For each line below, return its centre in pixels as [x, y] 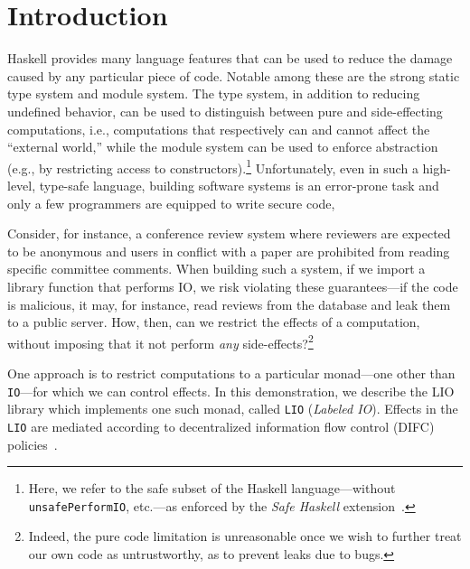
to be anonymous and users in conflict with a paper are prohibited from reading [229, 251]
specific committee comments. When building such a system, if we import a [216, 269]
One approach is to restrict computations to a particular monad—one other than [231, 373]
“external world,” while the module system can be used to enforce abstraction [223, 147]
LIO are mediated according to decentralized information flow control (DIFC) [221, 426]
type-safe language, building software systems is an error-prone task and [239, 185]
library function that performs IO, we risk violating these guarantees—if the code [233, 286]
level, [22, 185]
